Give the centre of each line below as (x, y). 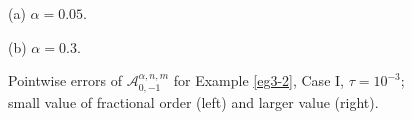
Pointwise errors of (65, 80)
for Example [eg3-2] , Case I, (258, 80)
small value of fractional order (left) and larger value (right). (193, 101)
